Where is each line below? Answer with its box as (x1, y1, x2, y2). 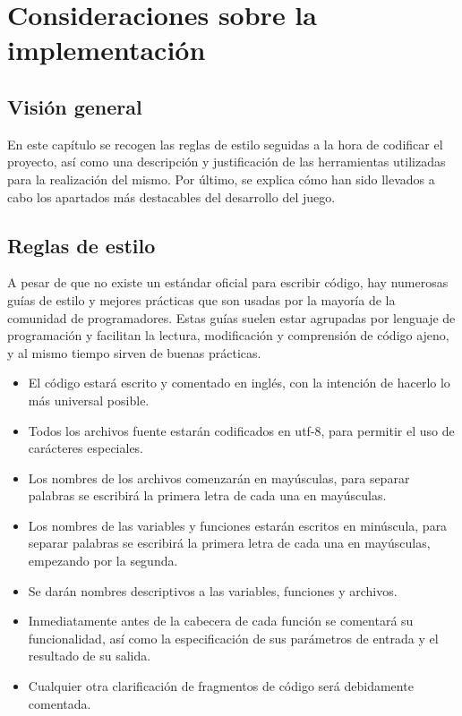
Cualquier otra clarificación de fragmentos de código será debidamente (28, 677, 414, 695)
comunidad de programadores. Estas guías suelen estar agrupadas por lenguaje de (7, 308, 456, 327)
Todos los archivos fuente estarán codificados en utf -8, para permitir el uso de (28, 421, 455, 439)
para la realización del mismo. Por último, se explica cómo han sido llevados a (7, 169, 435, 188)
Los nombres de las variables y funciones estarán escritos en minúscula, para (28, 516, 448, 534)
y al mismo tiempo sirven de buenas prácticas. (7, 343, 261, 362)
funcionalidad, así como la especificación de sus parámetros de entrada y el (28, 628, 439, 647)
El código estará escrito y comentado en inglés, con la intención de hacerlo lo (28, 373, 450, 392)
